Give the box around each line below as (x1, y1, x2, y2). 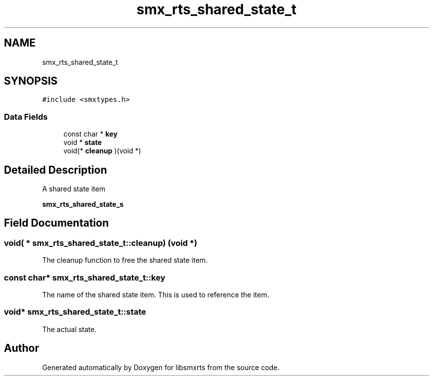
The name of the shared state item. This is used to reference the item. (42, 290, 269, 299)
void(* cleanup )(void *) (63, 146, 141, 155)
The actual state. (42, 325, 97, 333)
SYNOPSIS (4, 75, 58, 88)
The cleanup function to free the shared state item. (42, 256, 208, 265)
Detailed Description (4, 163, 107, 176)
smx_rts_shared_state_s (42, 200, 124, 209)
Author (4, 342, 39, 355)
